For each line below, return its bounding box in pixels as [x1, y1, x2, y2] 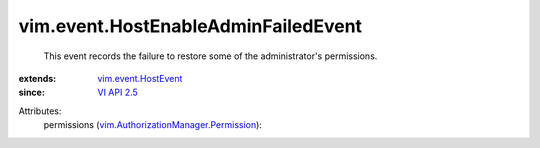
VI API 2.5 [97, 86, 139, 99]
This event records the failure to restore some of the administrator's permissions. [43, 50, 378, 62]
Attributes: [18, 105, 62, 117]
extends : [18, 72, 57, 84]
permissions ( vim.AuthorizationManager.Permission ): [43, 119, 262, 131]
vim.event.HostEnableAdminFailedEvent [18, 15, 363, 37]
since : [18, 86, 45, 99]
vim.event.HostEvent [97, 72, 183, 84]
